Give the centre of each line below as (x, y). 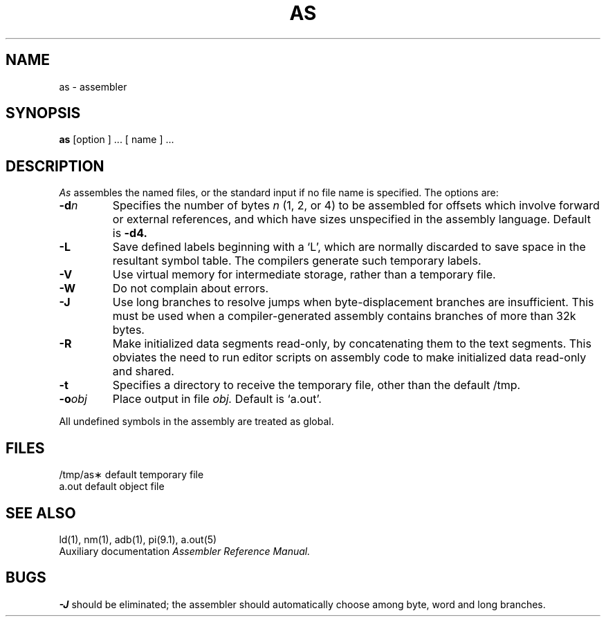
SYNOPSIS (43, 113)
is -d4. (130, 233)
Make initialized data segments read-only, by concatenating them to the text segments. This (352, 344)
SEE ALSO (41, 513)
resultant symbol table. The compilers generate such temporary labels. (297, 261)
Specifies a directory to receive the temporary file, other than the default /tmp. (316, 385)
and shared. (143, 371)
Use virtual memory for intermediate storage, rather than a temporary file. (304, 275)
